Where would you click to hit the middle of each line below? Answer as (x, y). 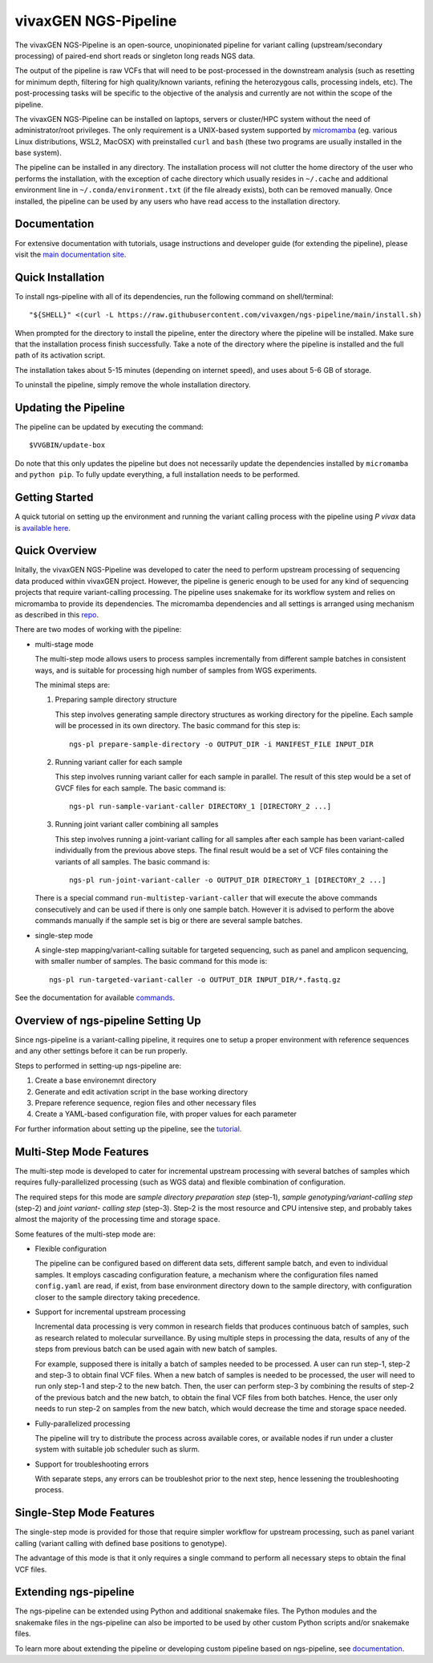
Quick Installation (60, 277)
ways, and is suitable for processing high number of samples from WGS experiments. (176, 670)
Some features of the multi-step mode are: (85, 1234)
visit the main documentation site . (71, 254)
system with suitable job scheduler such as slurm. (117, 1449)
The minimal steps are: (73, 685)
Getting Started (54, 498)
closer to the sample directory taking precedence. (117, 1297)
